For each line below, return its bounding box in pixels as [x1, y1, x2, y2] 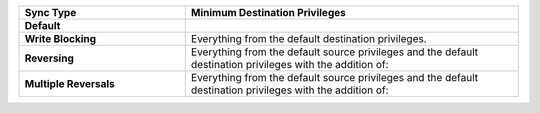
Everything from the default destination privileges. [190, 32, 427, 45]
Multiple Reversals [24, 77, 115, 90]
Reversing [24, 51, 75, 65]
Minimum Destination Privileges [190, 6, 347, 19]
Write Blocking [24, 32, 97, 45]
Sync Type [24, 6, 77, 19]
